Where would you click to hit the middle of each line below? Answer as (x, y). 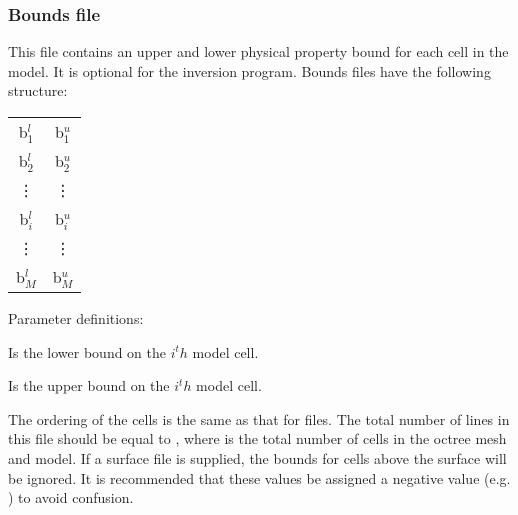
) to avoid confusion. (71, 497)
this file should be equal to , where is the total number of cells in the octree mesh (257, 438)
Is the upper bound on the (89, 385)
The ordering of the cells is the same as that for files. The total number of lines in (259, 418)
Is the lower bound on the (87, 351)
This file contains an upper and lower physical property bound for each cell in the (258, 51)
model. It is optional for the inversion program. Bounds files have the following (249, 70)
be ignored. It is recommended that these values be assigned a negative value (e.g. (259, 477)
